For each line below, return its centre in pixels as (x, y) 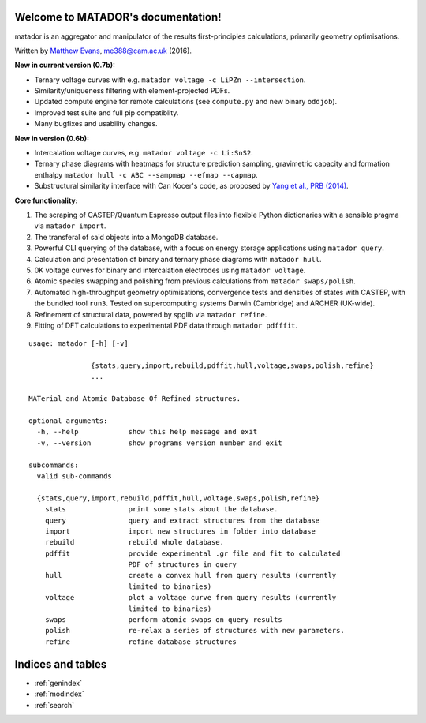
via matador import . (70, 226)
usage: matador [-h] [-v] (79, 344)
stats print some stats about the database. (161, 509)
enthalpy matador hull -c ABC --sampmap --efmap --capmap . (146, 174)
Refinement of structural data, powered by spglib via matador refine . (151, 314)
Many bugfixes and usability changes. (96, 124)
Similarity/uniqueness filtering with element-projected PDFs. (132, 91)
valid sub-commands (74, 476)
